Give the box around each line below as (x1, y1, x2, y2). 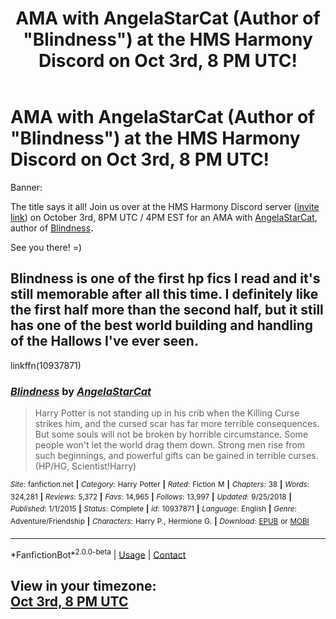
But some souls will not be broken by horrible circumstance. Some (34, 428, 309, 441)
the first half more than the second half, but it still (10, 302, 324, 319)
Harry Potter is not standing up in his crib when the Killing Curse (34, 407, 300, 419)
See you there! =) (10, 241, 83, 253)
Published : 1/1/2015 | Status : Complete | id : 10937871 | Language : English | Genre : (10, 504, 297, 514)
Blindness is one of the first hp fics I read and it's (10, 270, 321, 287)
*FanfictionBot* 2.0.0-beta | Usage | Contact (10, 547, 187, 561)
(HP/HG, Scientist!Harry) (34, 460, 137, 472)
